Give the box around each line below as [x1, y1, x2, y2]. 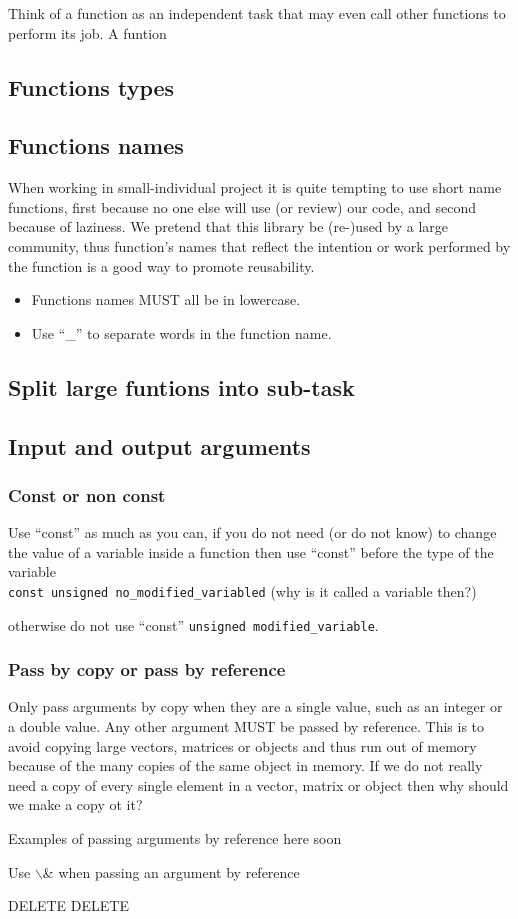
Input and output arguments [8, 430, 311, 461]
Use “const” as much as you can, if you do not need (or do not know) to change [8, 522, 497, 543]
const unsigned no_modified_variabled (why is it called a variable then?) [8, 580, 477, 601]
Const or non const [8, 482, 166, 507]
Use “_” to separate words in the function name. [31, 322, 332, 343]
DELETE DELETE [8, 895, 129, 916]
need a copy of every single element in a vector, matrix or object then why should [8, 774, 509, 795]
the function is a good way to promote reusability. [8, 255, 315, 276]
